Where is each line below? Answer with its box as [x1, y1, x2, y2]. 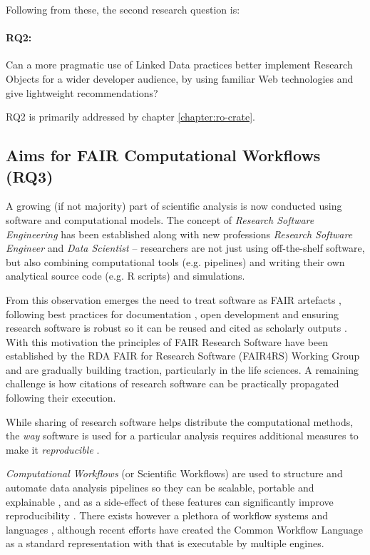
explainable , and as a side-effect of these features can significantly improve [6, 494, 334, 509]
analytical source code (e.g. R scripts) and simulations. [6, 268, 245, 283]
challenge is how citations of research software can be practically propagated [6, 376, 339, 391]
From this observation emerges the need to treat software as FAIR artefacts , [6, 292, 342, 307]
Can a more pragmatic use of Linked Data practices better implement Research [6, 57, 353, 72]
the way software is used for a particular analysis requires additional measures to [6, 428, 359, 443]
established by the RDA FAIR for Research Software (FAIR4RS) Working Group [6, 348, 360, 363]
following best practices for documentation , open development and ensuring [6, 306, 339, 321]
